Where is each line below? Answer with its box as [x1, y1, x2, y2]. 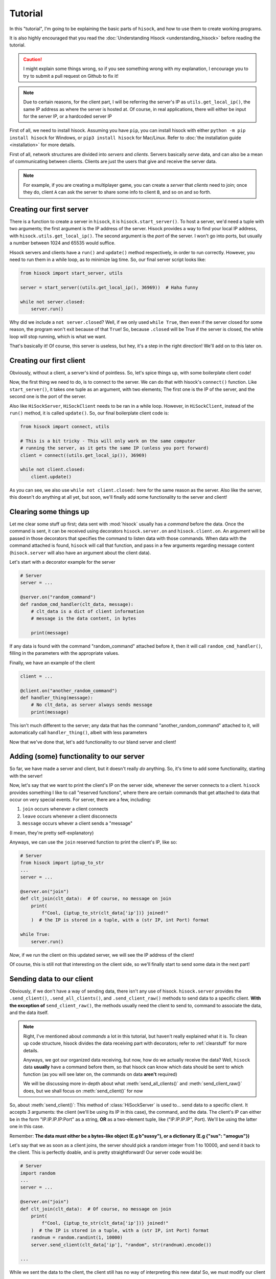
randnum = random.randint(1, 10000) [31, 1234, 123, 1241]
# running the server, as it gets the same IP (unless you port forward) [20, 445, 209, 451]
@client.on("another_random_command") [20, 688, 118, 693]
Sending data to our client [9, 975, 94, 983]
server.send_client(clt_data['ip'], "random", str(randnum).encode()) [31, 1242, 212, 1248]
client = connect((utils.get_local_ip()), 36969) [20, 452, 147, 458]
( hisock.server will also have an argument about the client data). [9, 549, 151, 556]
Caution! [23, 56, 42, 62]
